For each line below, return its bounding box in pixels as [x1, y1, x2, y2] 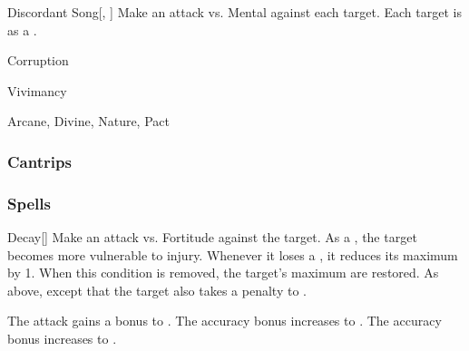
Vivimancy [7, 81, 67, 100]
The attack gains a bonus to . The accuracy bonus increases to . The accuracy [7, 311, 442, 330]
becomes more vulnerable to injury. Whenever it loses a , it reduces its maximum [7, 245, 458, 264]
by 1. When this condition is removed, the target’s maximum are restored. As [7, 263, 439, 282]
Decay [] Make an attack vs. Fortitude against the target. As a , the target [7, 228, 417, 247]
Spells [7, 191, 51, 214]
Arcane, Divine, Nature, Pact [7, 112, 170, 131]
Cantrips [7, 150, 72, 172]
